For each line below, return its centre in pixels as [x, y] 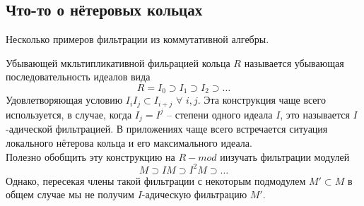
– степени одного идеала [220, 114]
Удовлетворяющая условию [64, 100]
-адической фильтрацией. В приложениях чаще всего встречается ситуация [167, 129]
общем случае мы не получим [70, 194]
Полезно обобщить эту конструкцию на [90, 156]
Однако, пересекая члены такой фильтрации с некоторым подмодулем [156, 180]
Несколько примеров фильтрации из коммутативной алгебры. [137, 39]
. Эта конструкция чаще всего [262, 100]
